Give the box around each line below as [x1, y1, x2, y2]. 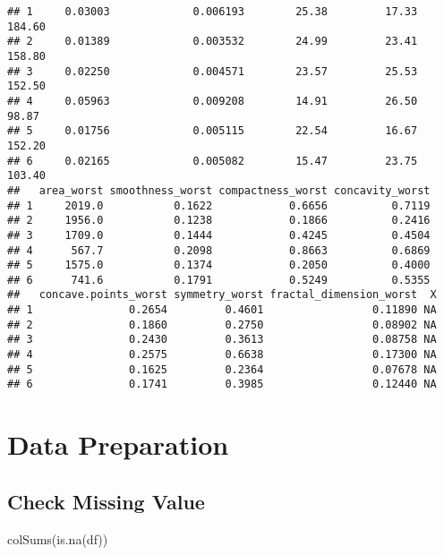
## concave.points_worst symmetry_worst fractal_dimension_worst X [7, 288, 437, 302]
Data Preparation [7, 426, 229, 463]
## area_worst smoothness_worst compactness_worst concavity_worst [7, 184, 431, 197]
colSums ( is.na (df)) [7, 529, 108, 548]
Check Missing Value [7, 487, 205, 515]
